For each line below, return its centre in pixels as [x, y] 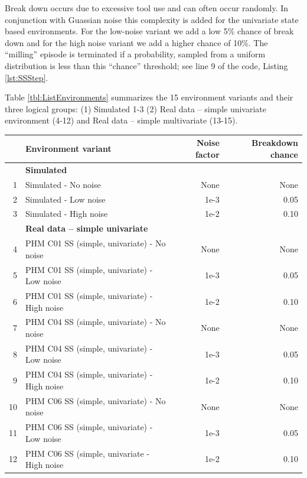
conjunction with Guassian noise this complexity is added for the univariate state [152, 19]
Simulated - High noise [67, 214]
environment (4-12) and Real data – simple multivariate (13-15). [121, 120]
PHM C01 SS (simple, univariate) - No [96, 243]
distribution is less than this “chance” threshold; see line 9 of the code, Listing [146, 65]
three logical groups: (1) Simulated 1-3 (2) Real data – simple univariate [136, 108]
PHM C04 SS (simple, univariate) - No [96, 322]
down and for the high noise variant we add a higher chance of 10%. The [136, 42]
